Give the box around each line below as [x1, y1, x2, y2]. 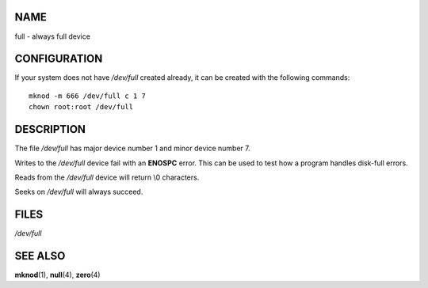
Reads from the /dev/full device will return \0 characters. [14, 172, 200, 182]
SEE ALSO [14, 249, 66, 263]
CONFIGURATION [14, 52, 103, 66]
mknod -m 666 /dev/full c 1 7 [29, 91, 147, 100]
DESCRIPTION [14, 123, 86, 136]
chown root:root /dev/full [29, 103, 134, 112]
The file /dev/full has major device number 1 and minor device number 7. [14, 143, 250, 153]
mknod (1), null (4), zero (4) [14, 270, 101, 280]
